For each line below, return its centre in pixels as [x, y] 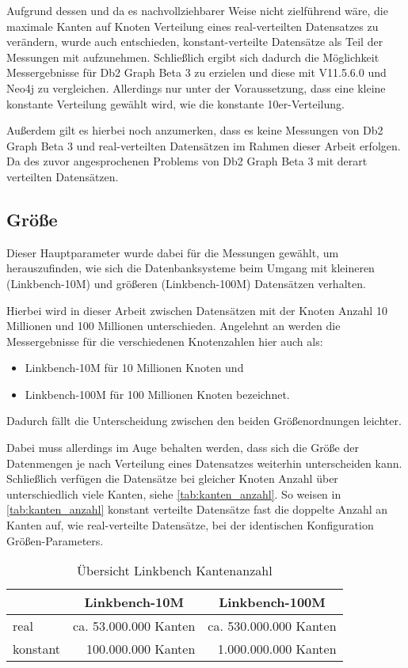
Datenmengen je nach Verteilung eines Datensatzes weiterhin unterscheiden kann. [204, 463]
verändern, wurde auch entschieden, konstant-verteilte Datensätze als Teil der [195, 42]
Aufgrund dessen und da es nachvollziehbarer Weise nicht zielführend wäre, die [197, 10]
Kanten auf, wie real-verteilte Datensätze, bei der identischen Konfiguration [190, 525]
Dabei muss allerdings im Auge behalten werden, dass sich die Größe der [183, 448]
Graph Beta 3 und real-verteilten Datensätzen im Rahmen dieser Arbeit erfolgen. [204, 145]
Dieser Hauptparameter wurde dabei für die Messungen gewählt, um [173, 252]
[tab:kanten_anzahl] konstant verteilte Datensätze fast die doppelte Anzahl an [197, 509]
